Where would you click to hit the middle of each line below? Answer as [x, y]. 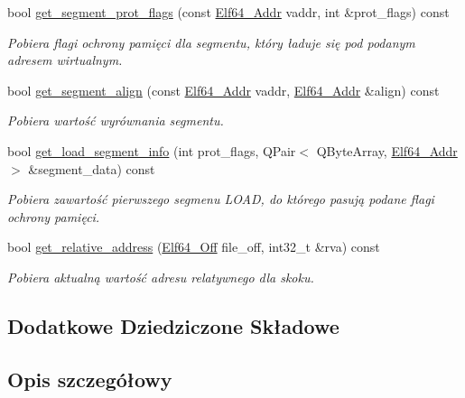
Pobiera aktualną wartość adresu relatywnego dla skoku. [161, 277]
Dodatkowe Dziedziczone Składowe [173, 325]
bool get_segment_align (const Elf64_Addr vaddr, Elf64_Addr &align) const [223, 90]
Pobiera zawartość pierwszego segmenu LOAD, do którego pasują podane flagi [221, 199]
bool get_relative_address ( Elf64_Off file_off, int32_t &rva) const [194, 247]
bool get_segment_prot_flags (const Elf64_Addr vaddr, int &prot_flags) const [228, 12]
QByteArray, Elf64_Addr [387, 150]
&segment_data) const [92, 168]
